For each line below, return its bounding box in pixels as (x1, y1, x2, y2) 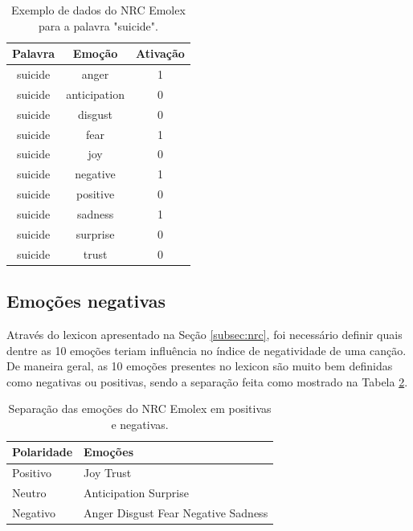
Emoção (72, 45, 118, 62)
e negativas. (111, 415, 169, 432)
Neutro (12, 484, 47, 501)
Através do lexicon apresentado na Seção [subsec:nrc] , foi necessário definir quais (6, 325, 403, 342)
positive (76, 186, 115, 202)
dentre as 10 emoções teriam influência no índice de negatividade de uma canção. (6, 341, 407, 358)
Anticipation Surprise (84, 484, 189, 501)
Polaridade (12, 443, 73, 460)
